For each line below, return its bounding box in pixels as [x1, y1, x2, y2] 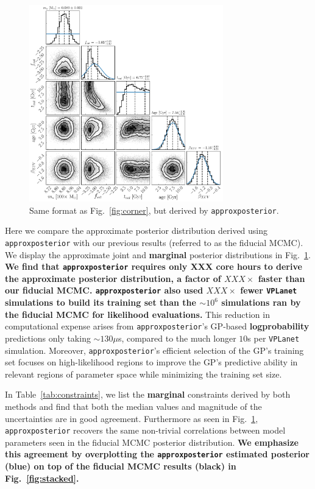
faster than [258, 272, 305, 284]
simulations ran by [221, 296, 301, 309]
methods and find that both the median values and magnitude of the [5, 399, 262, 412]
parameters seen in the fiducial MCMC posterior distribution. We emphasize [5, 435, 299, 448]
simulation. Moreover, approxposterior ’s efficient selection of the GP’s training [5, 343, 304, 356]
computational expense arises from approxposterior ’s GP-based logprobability [5, 320, 310, 332]
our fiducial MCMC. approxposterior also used [5, 284, 204, 297]
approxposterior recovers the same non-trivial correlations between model [5, 424, 286, 437]
